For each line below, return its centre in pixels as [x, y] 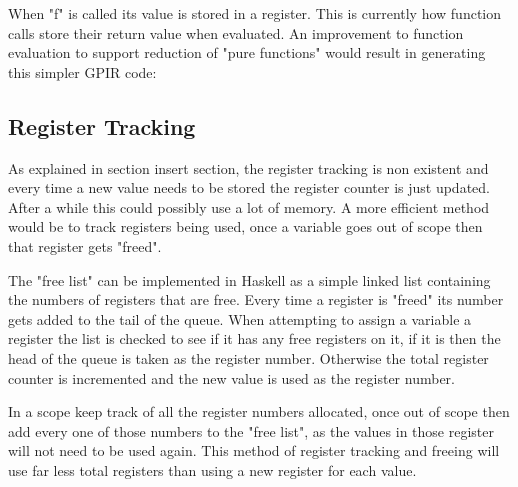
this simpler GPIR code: [82, 71]
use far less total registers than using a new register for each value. [212, 469]
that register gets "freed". [85, 245]
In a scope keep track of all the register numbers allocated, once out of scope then [259, 411]
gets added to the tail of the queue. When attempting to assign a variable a [240, 318]
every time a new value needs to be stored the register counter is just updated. [249, 187]
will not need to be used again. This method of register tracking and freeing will [254, 450]
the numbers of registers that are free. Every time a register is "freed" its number [256, 299]
